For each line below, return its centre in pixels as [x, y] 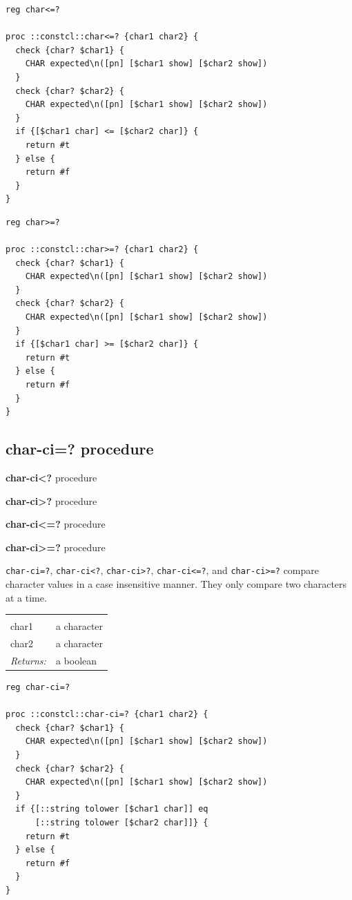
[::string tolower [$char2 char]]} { [121, 822]
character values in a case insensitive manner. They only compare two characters [176, 584]
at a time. [26, 597]
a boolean [76, 660]
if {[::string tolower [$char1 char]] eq [112, 809]
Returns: [28, 660]
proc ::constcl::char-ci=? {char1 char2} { [107, 715]
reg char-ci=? [38, 688]
